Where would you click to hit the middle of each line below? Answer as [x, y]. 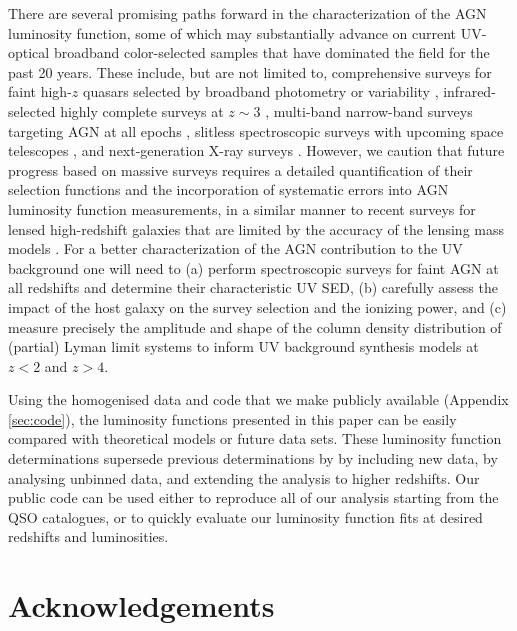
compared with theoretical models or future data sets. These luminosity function [255, 438]
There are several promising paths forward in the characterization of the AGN [247, 13]
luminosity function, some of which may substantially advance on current [232, 32]
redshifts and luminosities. [88, 536]
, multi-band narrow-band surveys [369, 110]
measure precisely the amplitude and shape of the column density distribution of [255, 326]
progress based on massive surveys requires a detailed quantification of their [240, 169]
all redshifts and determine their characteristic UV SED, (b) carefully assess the [253, 287]
